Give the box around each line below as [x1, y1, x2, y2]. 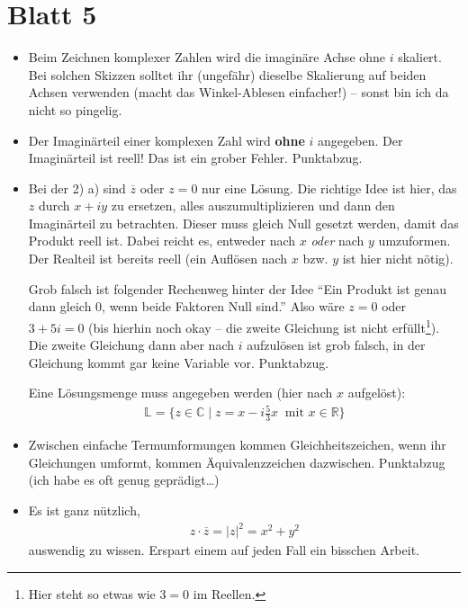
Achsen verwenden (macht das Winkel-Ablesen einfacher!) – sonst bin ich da [28, 83, 449, 102]
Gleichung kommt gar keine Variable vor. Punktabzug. [28, 353, 329, 371]
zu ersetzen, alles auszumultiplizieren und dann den [111, 196, 395, 215]
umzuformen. [378, 231, 451, 250]
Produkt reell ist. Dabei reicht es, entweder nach [28, 231, 296, 250]
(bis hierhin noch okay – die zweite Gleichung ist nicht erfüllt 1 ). [88, 315, 440, 336]
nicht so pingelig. [28, 100, 122, 119]
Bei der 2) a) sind [28, 178, 126, 197]
